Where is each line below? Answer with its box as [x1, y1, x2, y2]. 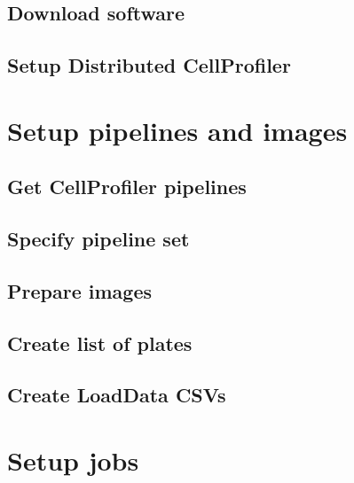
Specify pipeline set [7, 225, 190, 253]
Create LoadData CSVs [7, 381, 226, 409]
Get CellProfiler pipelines [7, 173, 247, 200]
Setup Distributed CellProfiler [7, 51, 291, 79]
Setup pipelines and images [7, 112, 348, 148]
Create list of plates [7, 329, 193, 356]
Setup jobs [7, 442, 139, 479]
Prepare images [7, 277, 152, 304]
